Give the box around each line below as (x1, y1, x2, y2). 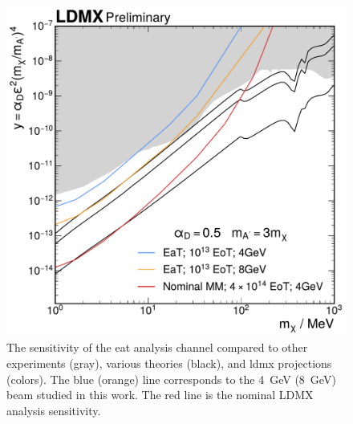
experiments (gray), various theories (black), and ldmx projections (6, 354, 332, 371)
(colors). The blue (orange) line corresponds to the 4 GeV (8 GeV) (6, 370, 336, 387)
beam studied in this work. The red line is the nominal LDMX (6, 386, 314, 403)
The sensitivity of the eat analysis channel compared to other (6, 339, 308, 356)
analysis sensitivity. (6, 402, 101, 418)
